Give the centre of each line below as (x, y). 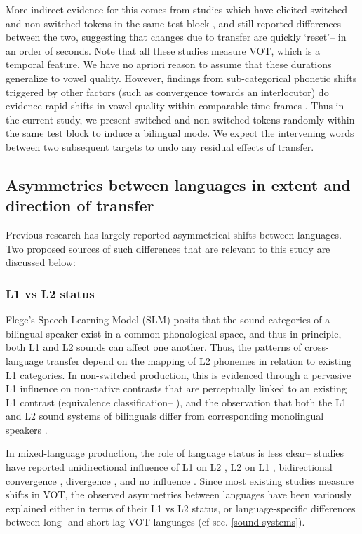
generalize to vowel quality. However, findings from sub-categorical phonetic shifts (181, 78)
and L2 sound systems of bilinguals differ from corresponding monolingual (165, 416)
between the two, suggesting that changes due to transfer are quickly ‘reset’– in (176, 37)
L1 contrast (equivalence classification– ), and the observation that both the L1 (176, 402)
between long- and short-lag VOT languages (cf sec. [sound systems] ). (155, 522)
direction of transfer (80, 205)
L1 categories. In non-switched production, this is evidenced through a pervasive (179, 374)
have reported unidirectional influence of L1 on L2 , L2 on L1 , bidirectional (169, 467)
